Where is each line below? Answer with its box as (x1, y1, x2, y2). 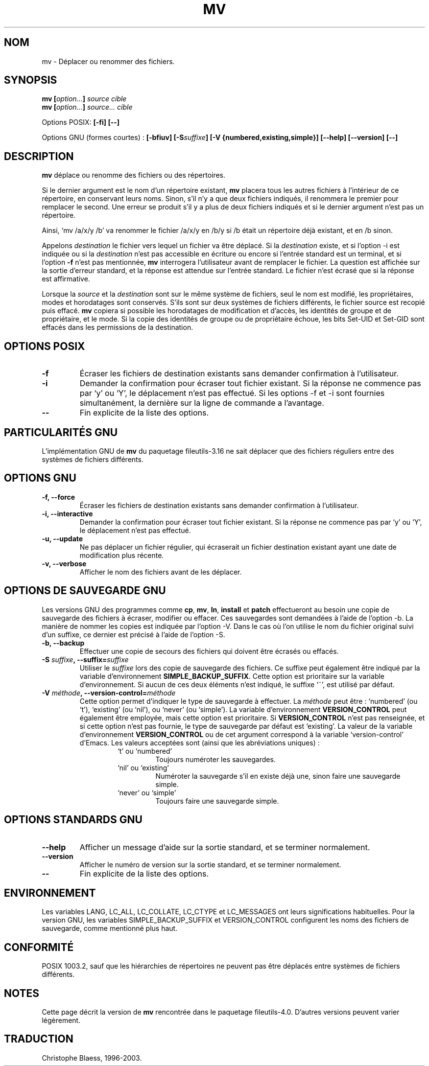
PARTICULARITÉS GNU (4, 426, 118, 439)
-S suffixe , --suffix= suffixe (42, 655, 129, 664)
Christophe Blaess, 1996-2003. (42, 1053, 142, 1062)
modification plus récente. (79, 551, 164, 559)
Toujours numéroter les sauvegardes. (155, 755, 276, 764)
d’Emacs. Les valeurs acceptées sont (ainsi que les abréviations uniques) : (79, 738, 320, 747)
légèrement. (42, 1016, 81, 1025)
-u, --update (42, 534, 83, 543)
